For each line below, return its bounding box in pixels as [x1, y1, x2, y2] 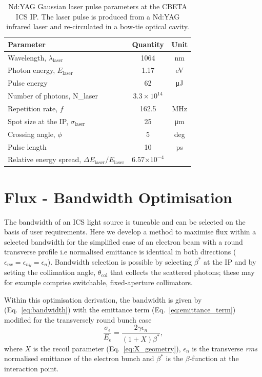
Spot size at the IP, [8, 115, 69, 126]
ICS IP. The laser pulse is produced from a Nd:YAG [15, 11, 180, 22]
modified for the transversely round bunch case [4, 314, 152, 325]
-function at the [189, 353, 239, 364]
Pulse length [8, 141, 47, 152]
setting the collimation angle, [4, 267, 96, 277]
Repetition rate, [8, 103, 58, 113]
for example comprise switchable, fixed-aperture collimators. [4, 277, 193, 288]
